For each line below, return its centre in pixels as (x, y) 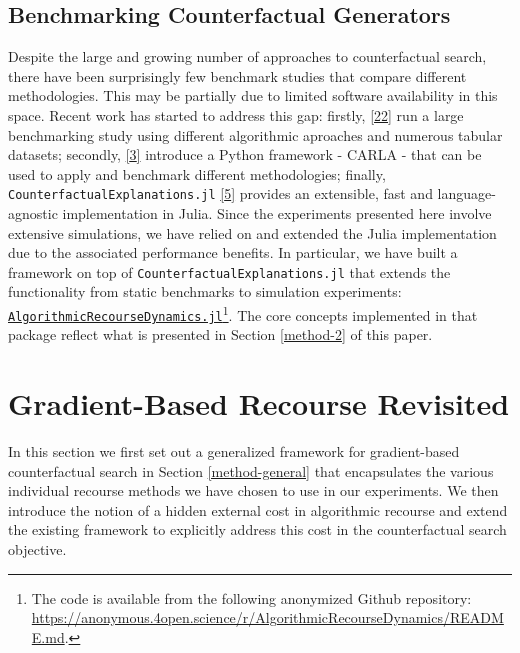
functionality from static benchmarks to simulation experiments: (205, 291)
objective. (37, 549)
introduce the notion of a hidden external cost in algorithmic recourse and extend (258, 509)
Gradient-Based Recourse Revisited (259, 403)
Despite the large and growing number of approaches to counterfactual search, (247, 56)
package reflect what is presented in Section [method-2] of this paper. (220, 334)
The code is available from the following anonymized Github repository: (251, 597)
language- (466, 193)
